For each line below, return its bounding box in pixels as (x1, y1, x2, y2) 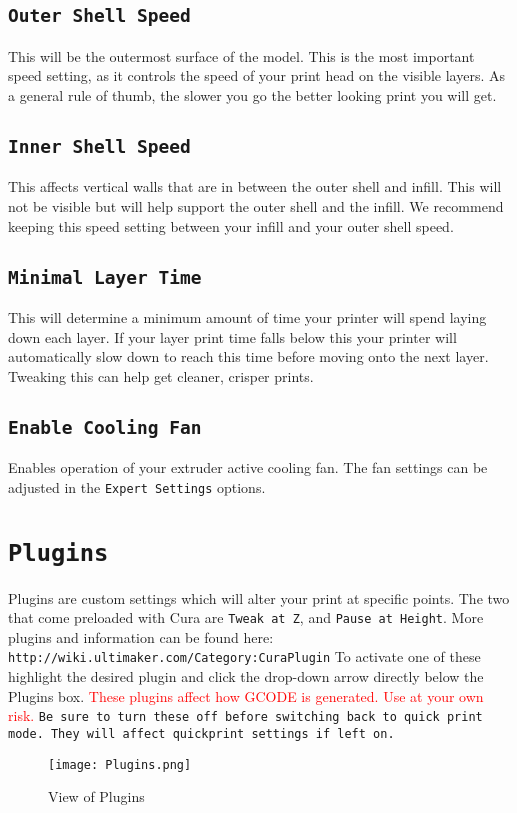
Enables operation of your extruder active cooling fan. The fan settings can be (8, 457, 488, 478)
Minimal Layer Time (8, 266, 202, 288)
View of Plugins (48, 786, 145, 807)
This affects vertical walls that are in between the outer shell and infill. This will (8, 176, 502, 197)
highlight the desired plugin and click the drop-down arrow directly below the (8, 666, 484, 687)
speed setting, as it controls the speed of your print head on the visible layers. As (8, 65, 505, 86)
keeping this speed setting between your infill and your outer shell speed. (8, 215, 454, 236)
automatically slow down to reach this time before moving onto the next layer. (8, 346, 489, 367)
